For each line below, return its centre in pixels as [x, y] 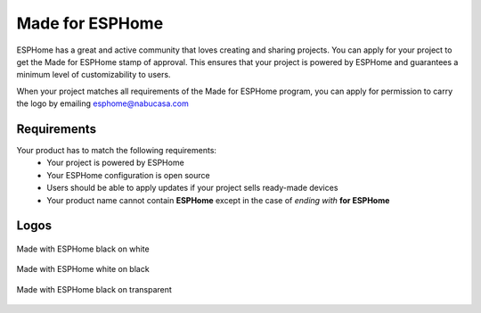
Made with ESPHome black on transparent [94, 289]
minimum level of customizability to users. [94, 75]
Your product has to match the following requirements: [117, 151]
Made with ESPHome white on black [83, 269]
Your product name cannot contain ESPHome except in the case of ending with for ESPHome [218, 200]
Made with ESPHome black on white [83, 249]
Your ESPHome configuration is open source [128, 175]
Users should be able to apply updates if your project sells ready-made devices [192, 188]
